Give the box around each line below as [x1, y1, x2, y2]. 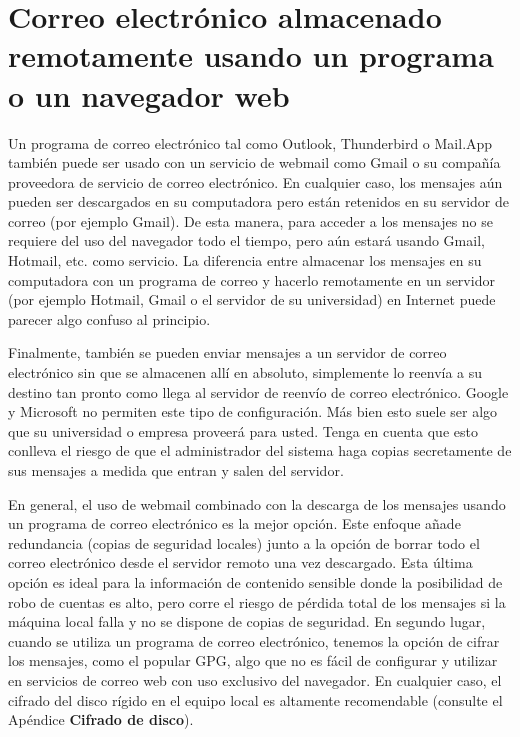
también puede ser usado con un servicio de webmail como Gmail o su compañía [8, 152, 501, 173]
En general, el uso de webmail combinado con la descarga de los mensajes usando [8, 493, 506, 514]
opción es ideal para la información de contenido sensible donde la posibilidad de [8, 571, 503, 592]
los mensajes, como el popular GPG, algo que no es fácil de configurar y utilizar [8, 650, 498, 671]
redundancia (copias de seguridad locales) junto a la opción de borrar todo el [8, 532, 480, 553]
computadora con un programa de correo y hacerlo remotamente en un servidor [8, 269, 495, 290]
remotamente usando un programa [8, 35, 494, 76]
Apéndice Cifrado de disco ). [8, 709, 194, 730]
